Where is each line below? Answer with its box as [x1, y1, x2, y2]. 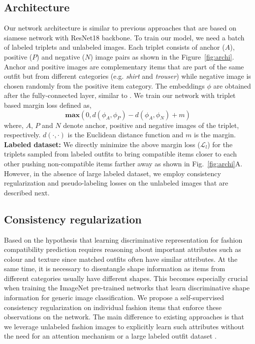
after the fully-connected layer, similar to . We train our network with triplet [4, 90, 236, 100]
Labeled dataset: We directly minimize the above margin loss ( [4, 139, 200, 149]
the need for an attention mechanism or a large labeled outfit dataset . [4, 331, 217, 341]
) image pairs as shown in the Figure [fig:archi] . [90, 51, 234, 62]
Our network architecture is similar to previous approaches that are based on [4, 23, 237, 33]
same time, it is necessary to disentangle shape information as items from [4, 263, 225, 274]
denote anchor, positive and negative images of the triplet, [63, 120, 239, 130]
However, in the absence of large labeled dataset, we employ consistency [4, 168, 221, 178]
